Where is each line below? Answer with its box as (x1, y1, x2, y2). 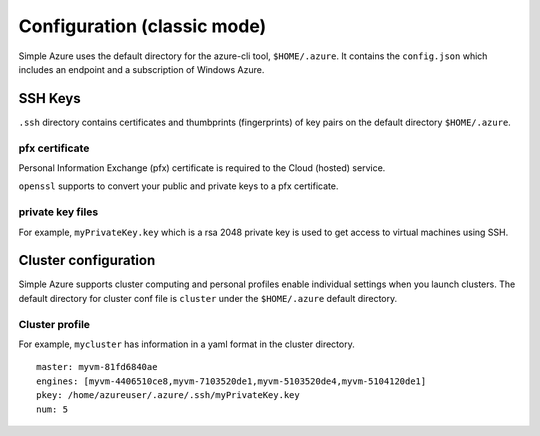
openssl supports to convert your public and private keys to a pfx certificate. (18, 180, 339, 192)
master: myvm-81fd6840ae (36, 361, 158, 373)
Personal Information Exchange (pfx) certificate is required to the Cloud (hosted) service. (18, 161, 386, 174)
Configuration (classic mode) (18, 15, 267, 37)
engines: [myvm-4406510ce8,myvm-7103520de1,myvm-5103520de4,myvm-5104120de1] (36, 375, 427, 387)
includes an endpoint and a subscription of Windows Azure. (18, 63, 265, 75)
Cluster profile (18, 317, 90, 331)
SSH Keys (18, 90, 81, 107)
